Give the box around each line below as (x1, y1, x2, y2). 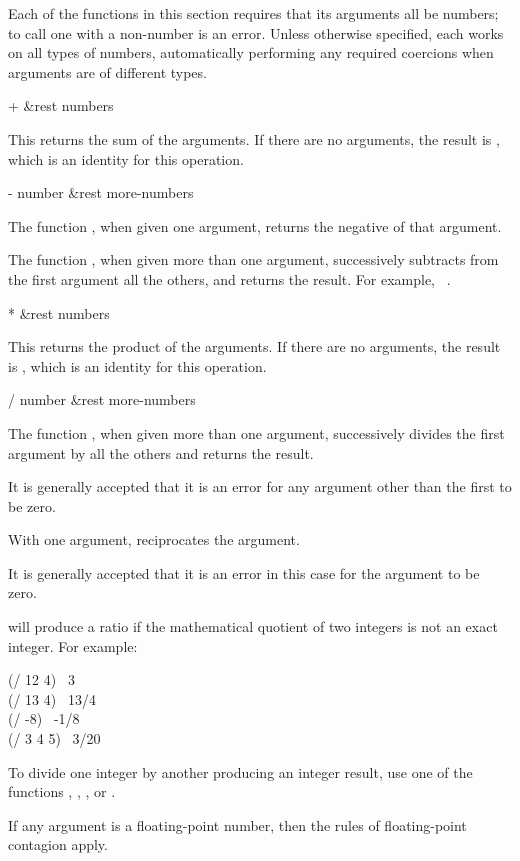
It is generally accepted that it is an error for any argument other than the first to (8, 476, 512, 497)
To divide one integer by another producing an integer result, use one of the (8, 761, 473, 782)
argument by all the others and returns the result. (8, 442, 314, 463)
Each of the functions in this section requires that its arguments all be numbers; (8, 3, 499, 23)
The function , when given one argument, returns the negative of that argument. (8, 215, 502, 236)
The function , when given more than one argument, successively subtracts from (8, 249, 499, 270)
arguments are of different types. (8, 61, 207, 82)
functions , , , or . (8, 781, 116, 802)
